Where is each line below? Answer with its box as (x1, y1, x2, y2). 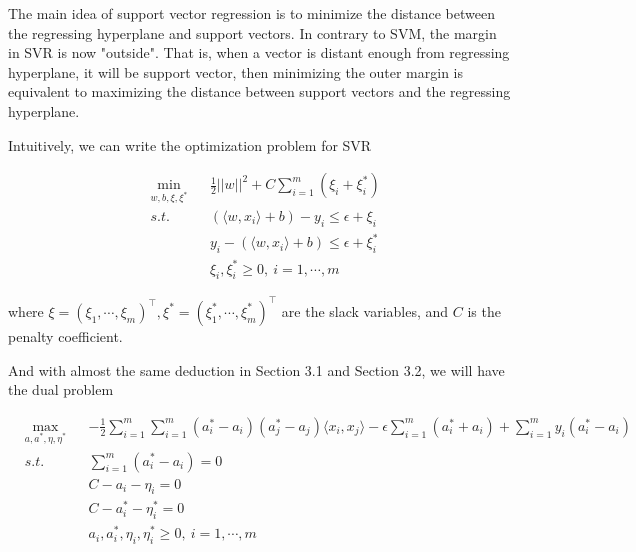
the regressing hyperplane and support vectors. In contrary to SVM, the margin (8, 22, 497, 43)
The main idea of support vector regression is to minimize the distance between (8, 3, 496, 23)
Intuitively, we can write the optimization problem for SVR (8, 134, 372, 155)
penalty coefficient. (8, 325, 123, 346)
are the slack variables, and (281, 300, 449, 321)
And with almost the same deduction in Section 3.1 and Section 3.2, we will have (8, 359, 505, 380)
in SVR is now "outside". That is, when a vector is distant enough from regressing (8, 42, 510, 63)
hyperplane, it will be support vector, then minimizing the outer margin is (8, 61, 463, 82)
